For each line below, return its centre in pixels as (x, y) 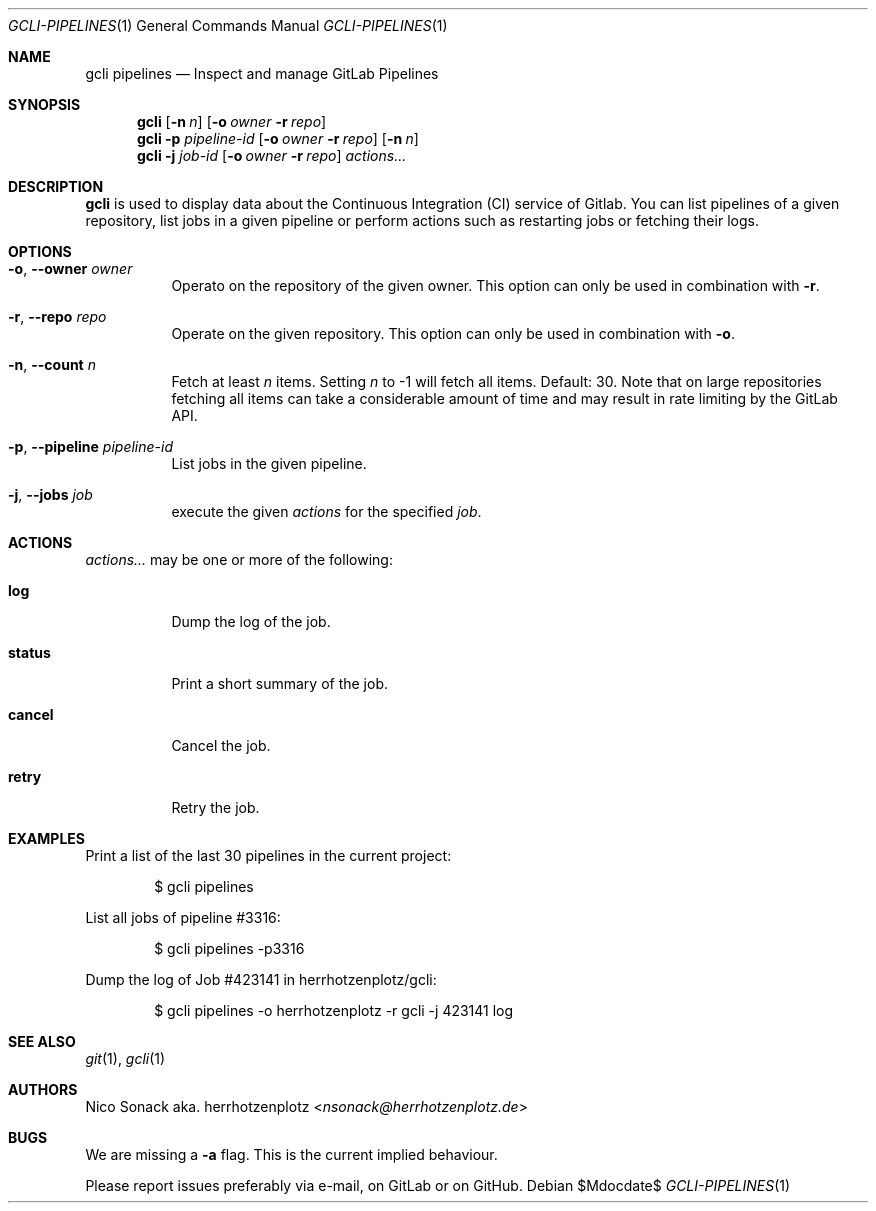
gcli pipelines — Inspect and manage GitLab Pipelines (262, 73)
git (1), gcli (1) (125, 1058)
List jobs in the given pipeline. (269, 463)
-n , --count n (52, 364)
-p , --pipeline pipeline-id (90, 446)
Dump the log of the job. (251, 621)
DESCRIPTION (56, 186)
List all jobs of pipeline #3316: (183, 917)
